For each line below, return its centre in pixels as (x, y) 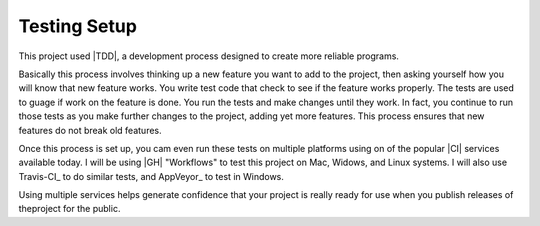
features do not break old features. (90, 130)
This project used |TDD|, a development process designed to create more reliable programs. (209, 56)
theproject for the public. (69, 209)
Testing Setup (77, 26)
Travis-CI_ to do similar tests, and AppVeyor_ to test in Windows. (151, 176)
